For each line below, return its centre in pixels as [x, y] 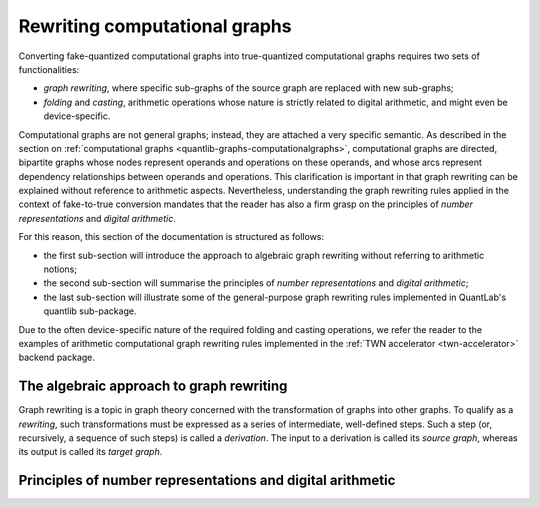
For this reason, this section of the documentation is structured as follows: [171, 237]
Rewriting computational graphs [155, 26]
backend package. [56, 357]
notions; [60, 269]
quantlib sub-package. [90, 311]
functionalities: [49, 69]
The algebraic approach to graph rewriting [153, 386]
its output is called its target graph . [90, 452]
